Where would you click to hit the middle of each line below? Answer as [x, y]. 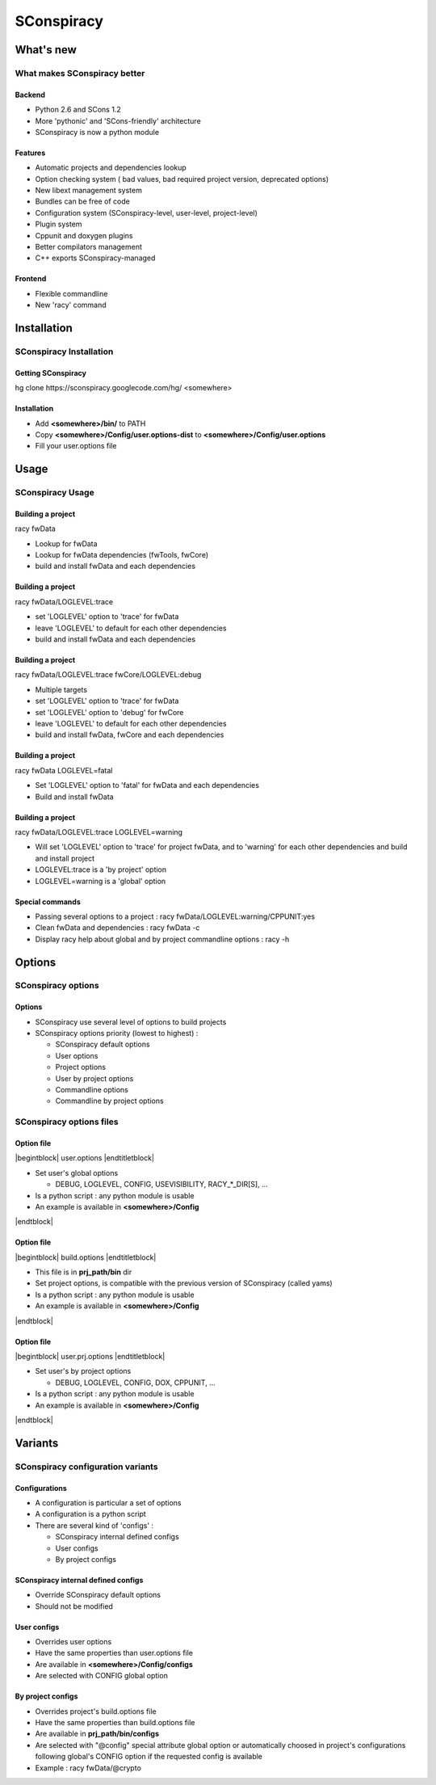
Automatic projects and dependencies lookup [111, 168]
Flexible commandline [71, 293]
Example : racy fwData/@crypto [88, 1768]
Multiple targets [61, 689]
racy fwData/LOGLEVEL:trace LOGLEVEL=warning [99, 831]
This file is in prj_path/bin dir [84, 1272]
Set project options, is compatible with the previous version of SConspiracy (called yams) [184, 1283]
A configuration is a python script [91, 1514]
